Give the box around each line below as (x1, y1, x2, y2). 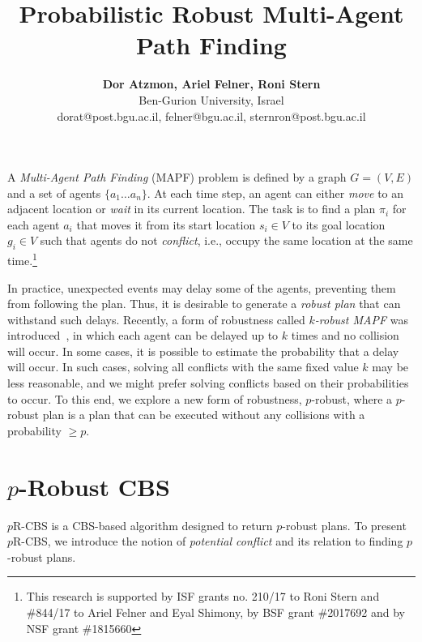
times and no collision (291, 327, 399, 344)
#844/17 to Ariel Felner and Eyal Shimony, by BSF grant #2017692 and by (26, 603, 406, 620)
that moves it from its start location (76, 216, 256, 233)
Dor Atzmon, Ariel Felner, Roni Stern (102, 75, 321, 92)
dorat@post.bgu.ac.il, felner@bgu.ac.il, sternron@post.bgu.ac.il (57, 107, 366, 124)
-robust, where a (311, 390, 393, 407)
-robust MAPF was (314, 310, 409, 327)
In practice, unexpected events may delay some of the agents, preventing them (7, 279, 396, 296)
